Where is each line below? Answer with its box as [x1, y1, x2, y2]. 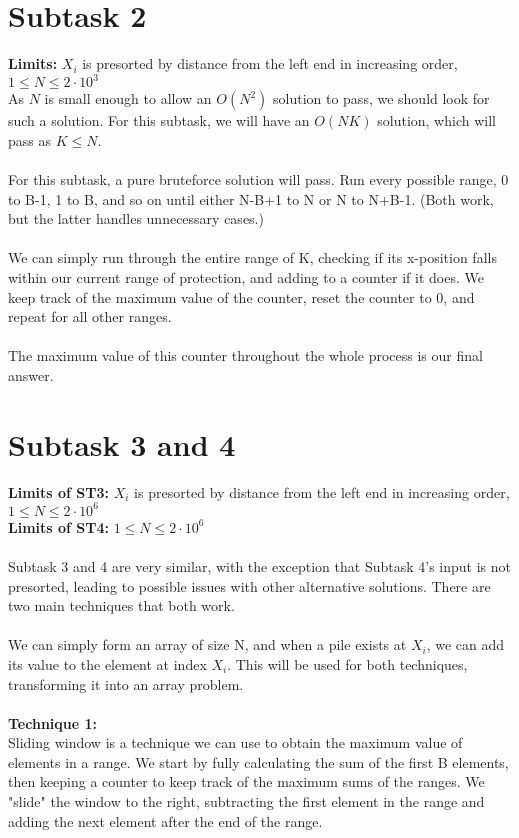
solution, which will [377, 110, 496, 131]
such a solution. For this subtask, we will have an [8, 110, 310, 131]
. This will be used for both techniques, [227, 653, 468, 674]
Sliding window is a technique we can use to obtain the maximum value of [8, 732, 463, 753]
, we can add [426, 634, 505, 655]
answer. [8, 364, 54, 385]
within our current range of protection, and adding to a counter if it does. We [8, 266, 484, 287]
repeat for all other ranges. [8, 306, 172, 327]
